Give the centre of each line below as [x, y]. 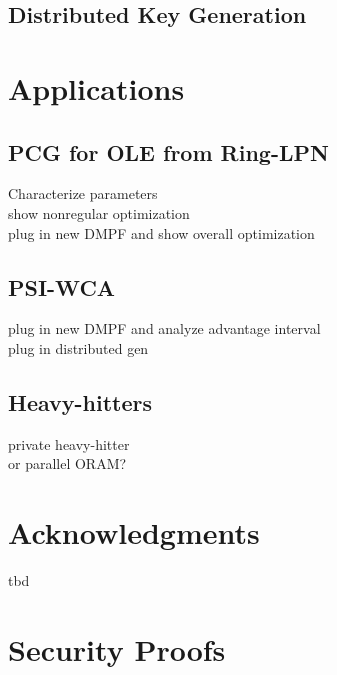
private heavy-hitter [69, 443]
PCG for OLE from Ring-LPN [168, 151]
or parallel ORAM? [67, 463]
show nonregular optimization [99, 212]
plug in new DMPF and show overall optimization [161, 232]
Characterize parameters [83, 193]
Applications [96, 87]
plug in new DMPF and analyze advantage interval [164, 328]
